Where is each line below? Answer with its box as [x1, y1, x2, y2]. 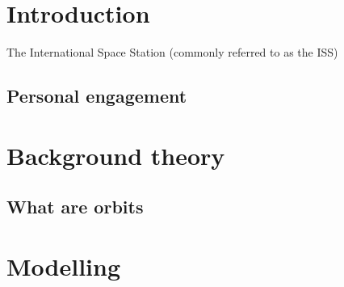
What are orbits [6, 194, 144, 219]
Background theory [6, 138, 225, 171]
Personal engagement [6, 83, 187, 108]
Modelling [6, 249, 121, 282]
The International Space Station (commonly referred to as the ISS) [6, 44, 338, 61]
